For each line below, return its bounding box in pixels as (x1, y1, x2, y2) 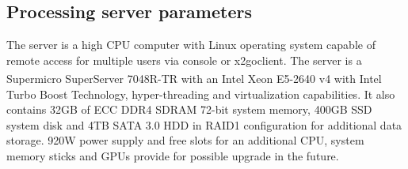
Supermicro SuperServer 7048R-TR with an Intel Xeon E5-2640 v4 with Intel (6, 70, 382, 87)
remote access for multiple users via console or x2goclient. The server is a (6, 51, 362, 68)
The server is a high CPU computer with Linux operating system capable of (6, 36, 376, 53)
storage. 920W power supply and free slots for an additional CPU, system (6, 132, 364, 148)
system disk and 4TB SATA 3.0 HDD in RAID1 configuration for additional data (6, 116, 402, 133)
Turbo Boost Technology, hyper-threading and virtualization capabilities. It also (6, 85, 395, 102)
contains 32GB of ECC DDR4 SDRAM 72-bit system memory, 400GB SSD (6, 101, 372, 118)
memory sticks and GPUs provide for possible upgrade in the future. (6, 148, 339, 164)
